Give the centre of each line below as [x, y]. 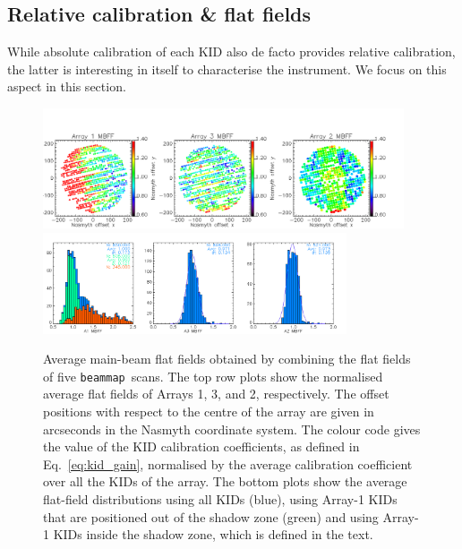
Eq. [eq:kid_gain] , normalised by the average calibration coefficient [228, 463]
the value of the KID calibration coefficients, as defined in [201, 446]
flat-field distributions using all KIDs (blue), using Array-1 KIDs [220, 499]
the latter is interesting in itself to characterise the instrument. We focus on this [227, 69]
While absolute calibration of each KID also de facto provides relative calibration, [231, 51]
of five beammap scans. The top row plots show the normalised [213, 376]
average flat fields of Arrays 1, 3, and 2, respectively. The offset [216, 394]
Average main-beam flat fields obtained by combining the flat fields [227, 359]
